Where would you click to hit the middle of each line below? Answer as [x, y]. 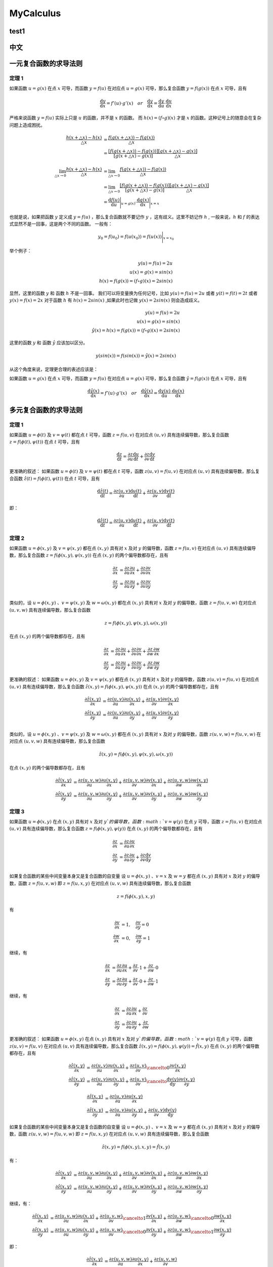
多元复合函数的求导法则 [46, 410]
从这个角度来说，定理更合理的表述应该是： [54, 369]
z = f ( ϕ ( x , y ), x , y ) [136, 896]
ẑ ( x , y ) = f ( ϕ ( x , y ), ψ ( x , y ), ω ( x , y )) [136, 754]
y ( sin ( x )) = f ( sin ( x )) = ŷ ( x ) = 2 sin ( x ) [136, 356]
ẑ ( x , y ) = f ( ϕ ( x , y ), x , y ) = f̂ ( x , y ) [136, 1147]
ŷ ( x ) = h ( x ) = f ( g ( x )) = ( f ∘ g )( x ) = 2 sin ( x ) [136, 330]
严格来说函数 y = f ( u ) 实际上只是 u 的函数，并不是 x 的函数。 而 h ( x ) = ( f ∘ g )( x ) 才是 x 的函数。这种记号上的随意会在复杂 [135, 118]
